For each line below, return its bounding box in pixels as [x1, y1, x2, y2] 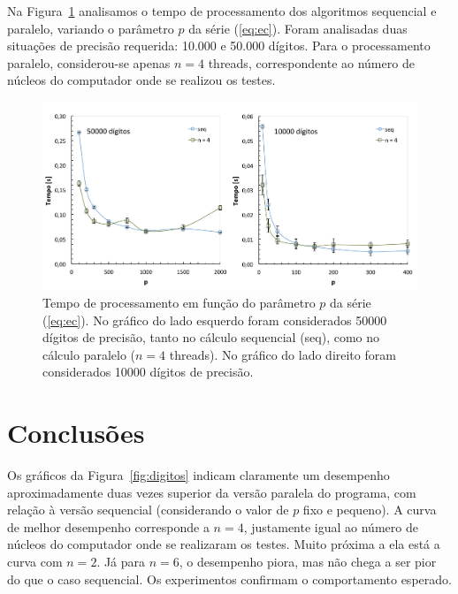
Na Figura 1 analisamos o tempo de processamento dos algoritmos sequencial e [7, 2, 437, 19]
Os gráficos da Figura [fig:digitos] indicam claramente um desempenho [7, 466, 390, 484]
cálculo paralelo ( [42, 345, 136, 363]
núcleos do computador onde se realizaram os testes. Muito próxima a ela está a [7, 535, 440, 553]
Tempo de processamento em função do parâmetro [42, 293, 316, 311]
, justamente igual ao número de [243, 517, 418, 536]
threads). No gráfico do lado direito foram [169, 345, 396, 363]
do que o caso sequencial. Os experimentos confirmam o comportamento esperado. [7, 569, 452, 588]
